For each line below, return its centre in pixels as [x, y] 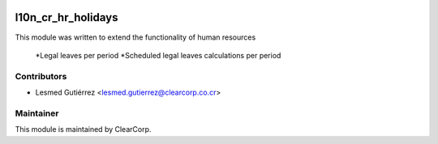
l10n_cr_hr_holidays [67, 17]
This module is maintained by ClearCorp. [83, 129]
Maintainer [37, 113]
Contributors [41, 76]
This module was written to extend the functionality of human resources [135, 37]
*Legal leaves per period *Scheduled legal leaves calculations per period [158, 55]
